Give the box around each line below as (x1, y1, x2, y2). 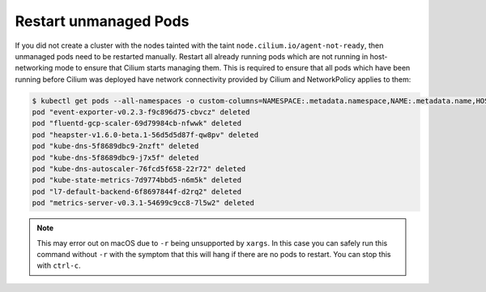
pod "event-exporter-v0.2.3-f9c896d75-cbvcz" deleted (32, 108, 250, 117)
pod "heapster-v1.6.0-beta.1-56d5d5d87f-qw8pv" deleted (32, 130, 259, 140)
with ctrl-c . (36, 260, 81, 271)
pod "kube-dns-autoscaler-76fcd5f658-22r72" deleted (32, 165, 246, 174)
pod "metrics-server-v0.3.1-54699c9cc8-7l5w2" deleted (32, 199, 254, 208)
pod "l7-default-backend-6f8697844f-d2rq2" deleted (32, 187, 242, 196)
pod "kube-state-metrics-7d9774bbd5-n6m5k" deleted (32, 175, 242, 185)
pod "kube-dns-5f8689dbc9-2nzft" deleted (32, 142, 199, 151)
